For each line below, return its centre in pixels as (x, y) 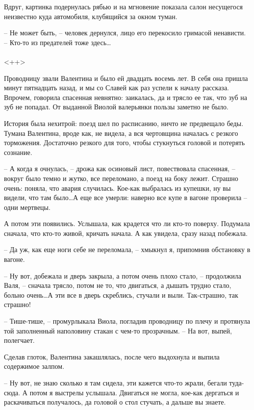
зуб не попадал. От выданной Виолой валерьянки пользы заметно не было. (116, 107)
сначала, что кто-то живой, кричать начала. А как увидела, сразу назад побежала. (126, 233)
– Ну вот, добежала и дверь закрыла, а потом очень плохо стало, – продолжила (123, 275)
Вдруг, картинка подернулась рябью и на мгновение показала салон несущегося (123, 6)
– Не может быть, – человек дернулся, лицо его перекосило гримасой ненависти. (125, 33)
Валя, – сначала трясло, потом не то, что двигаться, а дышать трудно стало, (118, 285)
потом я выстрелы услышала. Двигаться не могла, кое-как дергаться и (134, 392)
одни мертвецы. (27, 207)
